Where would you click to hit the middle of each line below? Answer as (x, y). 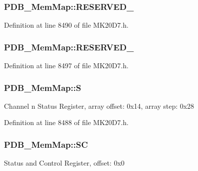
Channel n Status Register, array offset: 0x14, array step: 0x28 (99, 106)
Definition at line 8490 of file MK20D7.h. (66, 25)
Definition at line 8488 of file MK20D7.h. (66, 122)
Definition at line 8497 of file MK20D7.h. (66, 65)
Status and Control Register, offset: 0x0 (64, 163)
